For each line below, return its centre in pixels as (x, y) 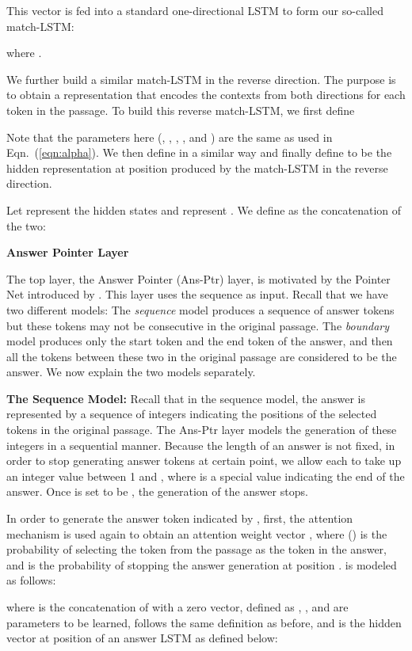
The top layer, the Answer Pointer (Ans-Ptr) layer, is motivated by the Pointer (198, 278)
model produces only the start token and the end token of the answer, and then (200, 341)
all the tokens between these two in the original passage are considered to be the (202, 356)
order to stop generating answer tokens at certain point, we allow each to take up (204, 461)
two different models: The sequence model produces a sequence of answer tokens (200, 309)
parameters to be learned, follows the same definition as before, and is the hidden (204, 622)
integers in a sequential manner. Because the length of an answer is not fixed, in (201, 445)
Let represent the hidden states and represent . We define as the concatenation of (204, 209)
